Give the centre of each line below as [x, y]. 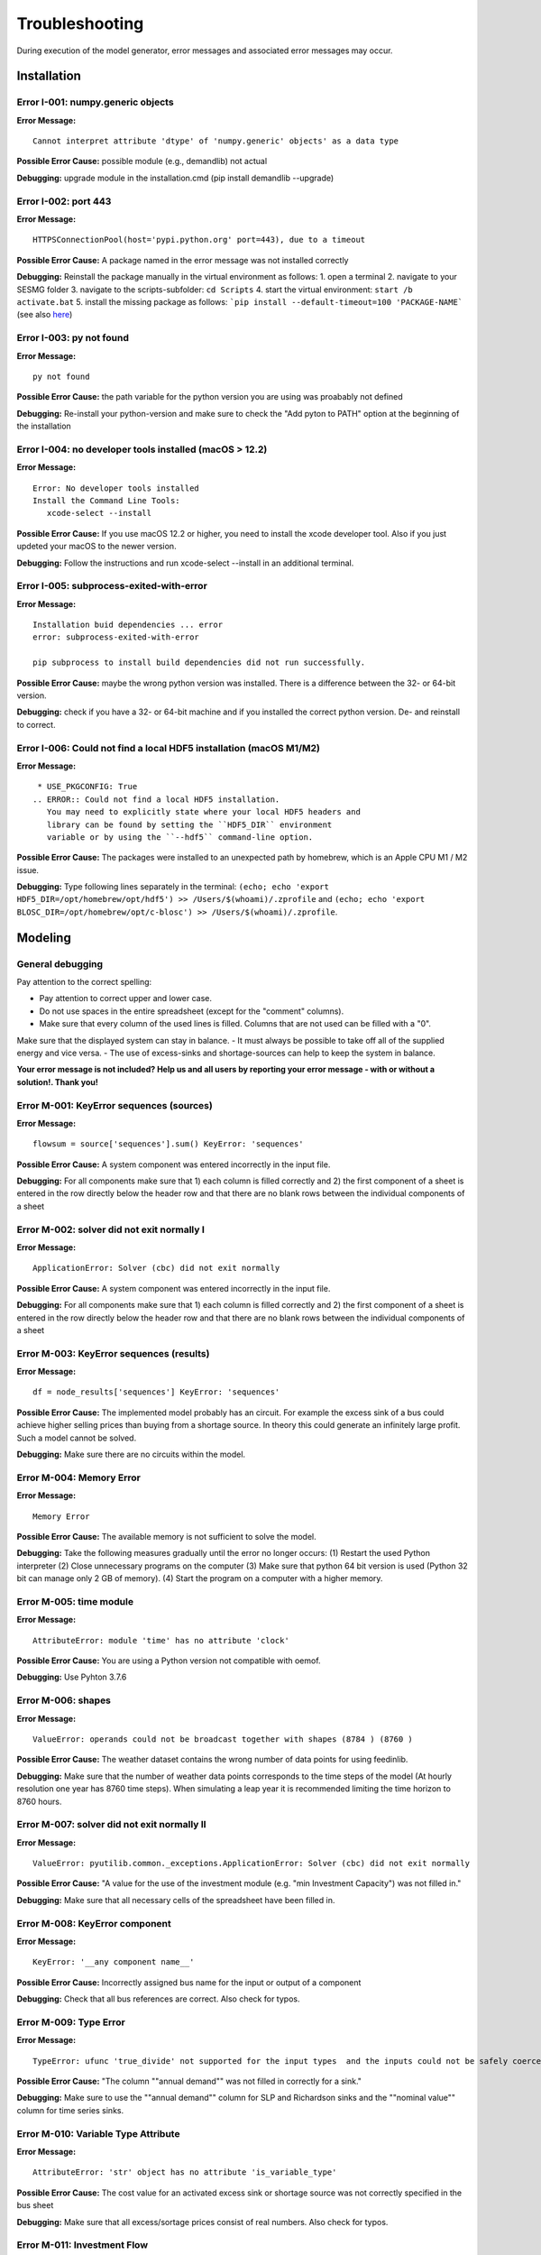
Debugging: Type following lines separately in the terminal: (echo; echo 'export [173, 887]
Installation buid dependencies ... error [128, 625]
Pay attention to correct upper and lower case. [125, 999]
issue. [28, 870]
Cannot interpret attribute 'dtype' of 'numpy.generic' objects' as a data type [216, 141]
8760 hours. [39, 1801]
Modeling [44, 938]
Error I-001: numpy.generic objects [96, 102]
